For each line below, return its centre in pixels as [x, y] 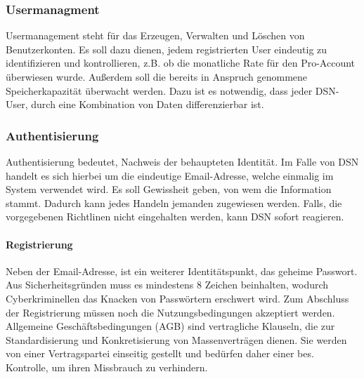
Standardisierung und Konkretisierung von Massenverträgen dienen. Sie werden [176, 339]
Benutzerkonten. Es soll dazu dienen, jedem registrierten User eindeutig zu [167, 49]
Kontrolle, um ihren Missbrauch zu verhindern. [107, 367]
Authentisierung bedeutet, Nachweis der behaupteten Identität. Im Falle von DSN [182, 161]
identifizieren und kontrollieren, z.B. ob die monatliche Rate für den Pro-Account [181, 63]
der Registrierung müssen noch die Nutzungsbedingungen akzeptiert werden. [170, 312]
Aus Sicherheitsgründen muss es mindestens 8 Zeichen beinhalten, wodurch [167, 285]
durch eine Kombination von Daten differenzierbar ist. [148, 104]
